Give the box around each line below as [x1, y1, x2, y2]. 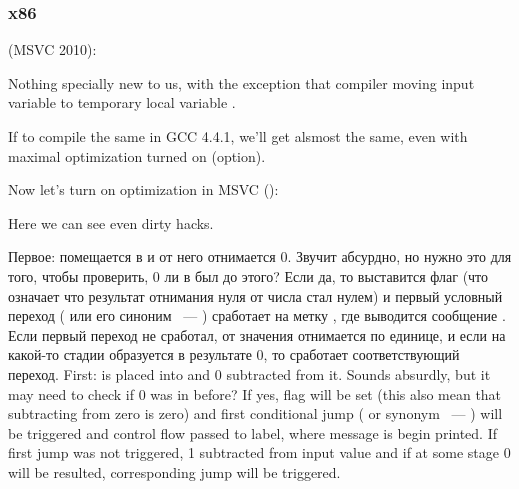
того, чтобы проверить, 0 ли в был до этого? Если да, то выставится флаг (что [8, 265, 489, 286]
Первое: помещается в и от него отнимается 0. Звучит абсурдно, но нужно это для [8, 246, 512, 267]
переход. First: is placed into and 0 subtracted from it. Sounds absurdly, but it [8, 363, 491, 384]
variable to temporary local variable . [8, 92, 236, 113]
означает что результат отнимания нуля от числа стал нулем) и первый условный [8, 285, 503, 306]
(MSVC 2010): [8, 39, 97, 60]
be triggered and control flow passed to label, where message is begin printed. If [8, 422, 498, 443]
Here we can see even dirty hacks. [8, 212, 214, 233]
